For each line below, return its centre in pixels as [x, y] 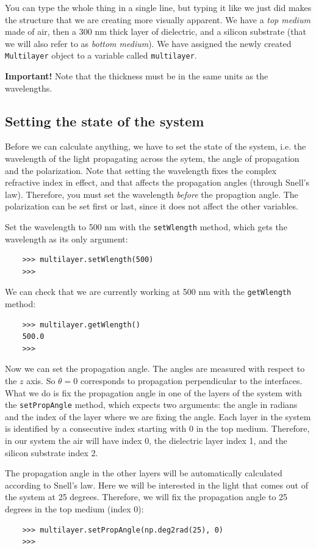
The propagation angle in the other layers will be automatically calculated [144, 473]
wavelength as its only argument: [66, 238]
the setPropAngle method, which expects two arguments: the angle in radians [151, 405]
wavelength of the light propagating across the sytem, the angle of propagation [152, 158]
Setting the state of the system [105, 121]
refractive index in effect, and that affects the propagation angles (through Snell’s [157, 182]
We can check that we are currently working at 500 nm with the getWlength [148, 292]
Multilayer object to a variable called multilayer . [101, 55]
